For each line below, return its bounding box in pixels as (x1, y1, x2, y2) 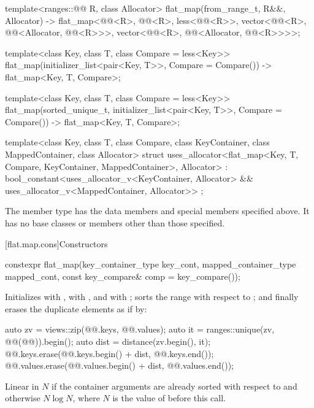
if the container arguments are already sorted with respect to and (52, 379, 297, 392)
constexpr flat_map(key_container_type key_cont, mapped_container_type (5, 258, 296, 271)
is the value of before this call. (112, 391, 226, 404)
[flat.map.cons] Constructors (5, 237, 108, 250)
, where (72, 391, 100, 404)
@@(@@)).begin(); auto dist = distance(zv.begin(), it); (5, 335, 211, 348)
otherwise (5, 391, 40, 404)
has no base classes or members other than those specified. (5, 216, 225, 229)
